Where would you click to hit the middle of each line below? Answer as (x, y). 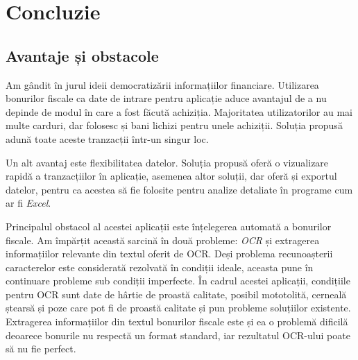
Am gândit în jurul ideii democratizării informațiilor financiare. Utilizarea (162, 84)
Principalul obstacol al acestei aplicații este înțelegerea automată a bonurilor (169, 226)
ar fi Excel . (28, 203)
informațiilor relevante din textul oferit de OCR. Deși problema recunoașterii (169, 254)
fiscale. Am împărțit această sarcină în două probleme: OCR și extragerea (163, 240)
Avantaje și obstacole (82, 55)
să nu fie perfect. (41, 349)
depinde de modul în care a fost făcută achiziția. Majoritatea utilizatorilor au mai (179, 111)
